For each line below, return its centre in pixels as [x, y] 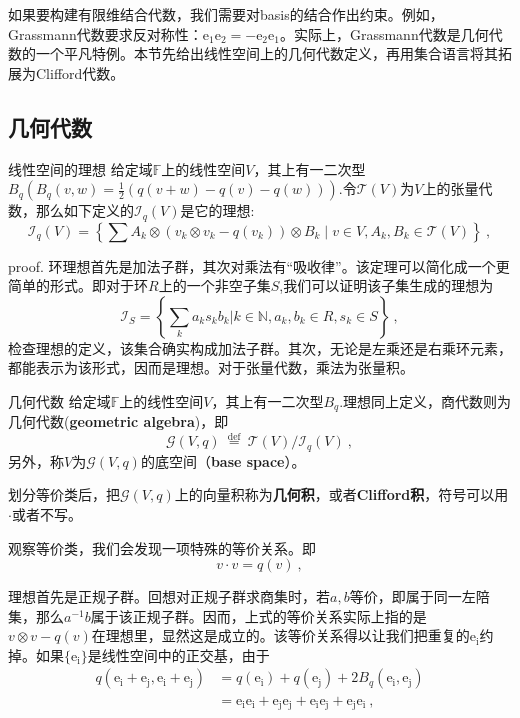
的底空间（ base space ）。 [223, 460]
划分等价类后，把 [64, 494]
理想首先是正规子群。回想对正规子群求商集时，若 [169, 596]
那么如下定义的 [84, 210]
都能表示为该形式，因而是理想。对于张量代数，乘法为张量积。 [211, 367]
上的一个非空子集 [214, 285]
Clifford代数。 [80, 72]
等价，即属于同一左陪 [419, 596]
